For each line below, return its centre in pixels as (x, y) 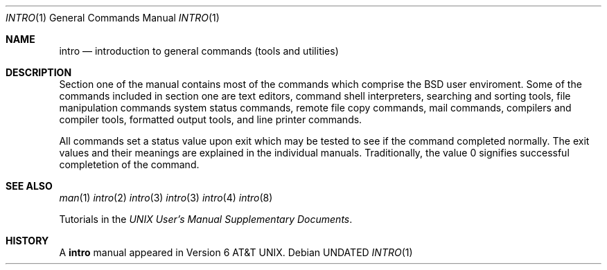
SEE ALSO (29, 186)
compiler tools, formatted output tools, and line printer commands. (211, 119)
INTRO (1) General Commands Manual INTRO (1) (113, 18)
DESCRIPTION (39, 72)
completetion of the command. (129, 164)
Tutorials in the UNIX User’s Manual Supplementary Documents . (206, 219)
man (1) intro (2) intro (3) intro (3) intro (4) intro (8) (166, 198)
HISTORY (27, 241)
